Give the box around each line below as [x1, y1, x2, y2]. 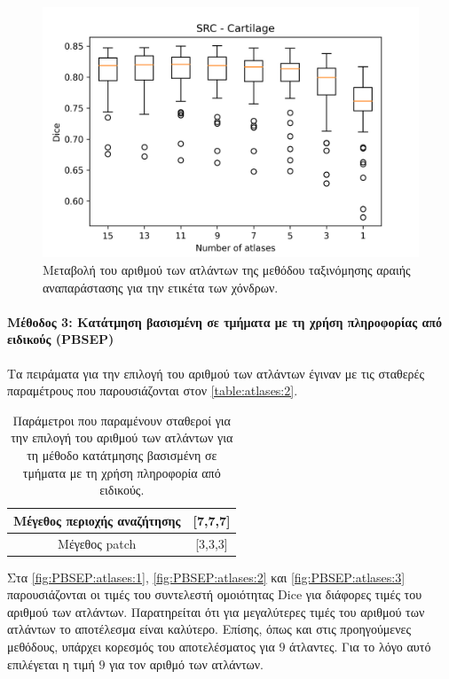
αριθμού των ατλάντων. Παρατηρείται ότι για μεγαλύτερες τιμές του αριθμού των [7, 602, 425, 620]
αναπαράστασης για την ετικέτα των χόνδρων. [43, 277, 279, 296]
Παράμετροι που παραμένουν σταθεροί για [12, 410, 231, 429]
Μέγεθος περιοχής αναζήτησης [13, 511, 181, 529]
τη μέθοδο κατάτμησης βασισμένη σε [27, 445, 217, 464]
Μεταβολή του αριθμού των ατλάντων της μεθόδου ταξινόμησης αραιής [43, 260, 411, 278]
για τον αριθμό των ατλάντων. [109, 654, 264, 673]
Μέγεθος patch [58, 534, 137, 552]
